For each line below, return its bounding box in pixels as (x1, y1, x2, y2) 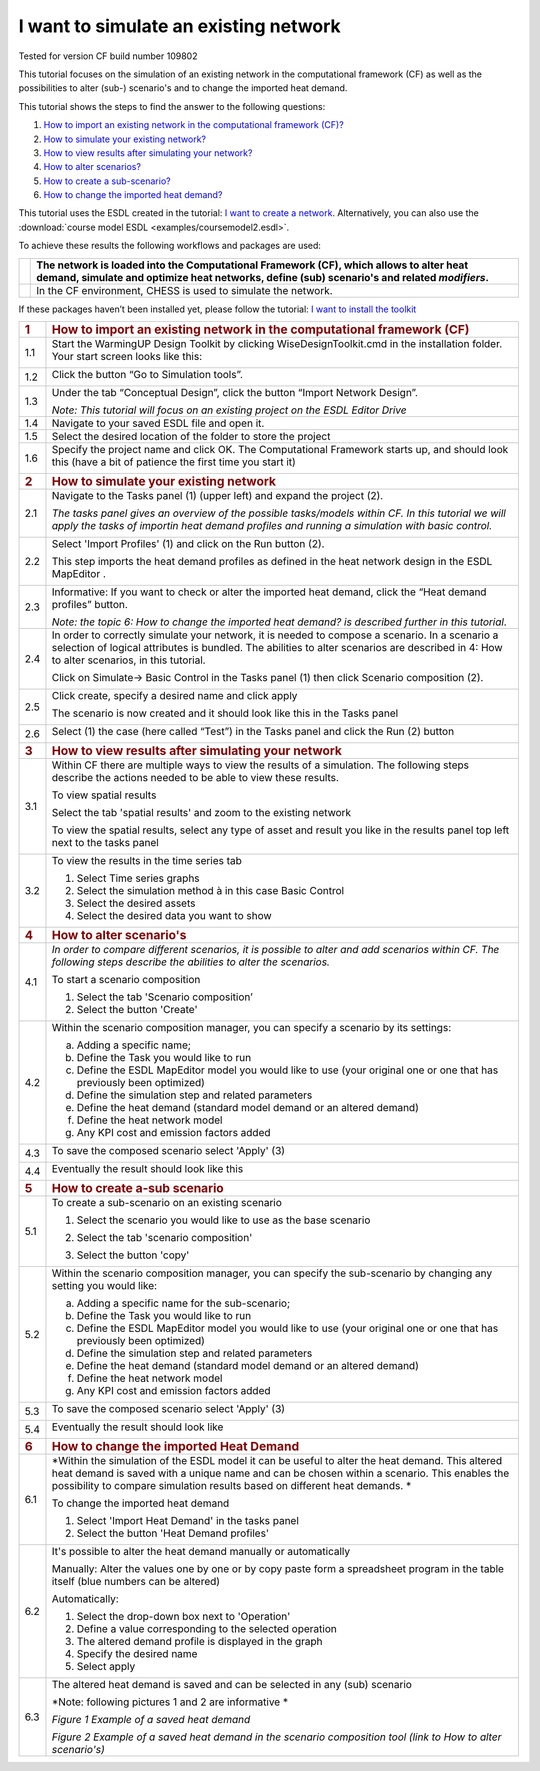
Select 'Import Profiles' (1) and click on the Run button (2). (51, 537, 325, 551)
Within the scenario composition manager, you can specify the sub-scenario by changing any (51, 1266, 493, 1280)
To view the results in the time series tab (51, 854, 242, 868)
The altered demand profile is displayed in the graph (76, 1635, 324, 1649)
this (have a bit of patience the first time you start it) (51, 455, 297, 469)
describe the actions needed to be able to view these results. (51, 771, 340, 785)
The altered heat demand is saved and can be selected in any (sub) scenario (51, 1678, 412, 1692)
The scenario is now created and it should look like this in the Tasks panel (51, 706, 399, 720)
